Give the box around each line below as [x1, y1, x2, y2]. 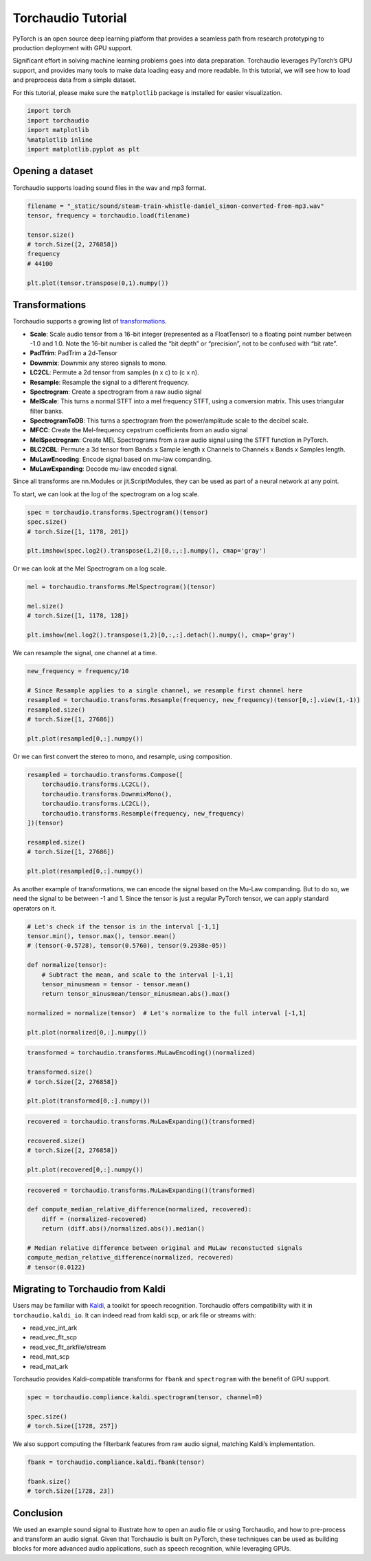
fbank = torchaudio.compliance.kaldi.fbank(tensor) [27, 1458, 205, 1466]
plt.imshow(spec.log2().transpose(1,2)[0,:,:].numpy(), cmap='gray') [27, 547, 267, 555]
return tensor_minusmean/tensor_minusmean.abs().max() [41, 990, 230, 998]
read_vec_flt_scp [30, 1333, 77, 1341]
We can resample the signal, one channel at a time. [12, 649, 157, 657]
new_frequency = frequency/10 [27, 668, 129, 675]
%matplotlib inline [27, 136, 93, 144]
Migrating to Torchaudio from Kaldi [12, 1284, 166, 1295]
